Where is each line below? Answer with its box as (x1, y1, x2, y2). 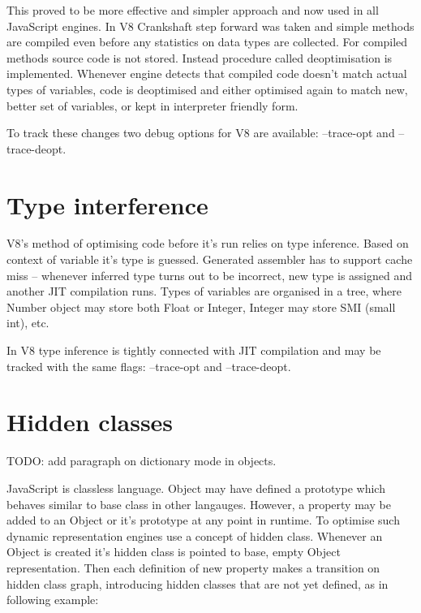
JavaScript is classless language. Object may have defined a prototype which (6, 479, 385, 496)
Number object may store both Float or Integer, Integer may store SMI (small (6, 298, 396, 315)
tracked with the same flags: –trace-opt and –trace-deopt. (6, 357, 291, 374)
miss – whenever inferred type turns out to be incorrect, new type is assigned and (6, 266, 413, 283)
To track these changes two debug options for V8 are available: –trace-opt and (6, 124, 395, 141)
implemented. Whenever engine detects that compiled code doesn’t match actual (6, 65, 407, 82)
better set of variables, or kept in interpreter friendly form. (6, 97, 299, 114)
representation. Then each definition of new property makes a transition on (6, 559, 380, 576)
